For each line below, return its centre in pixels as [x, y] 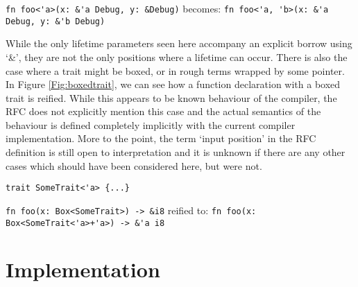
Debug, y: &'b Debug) [56, 21]
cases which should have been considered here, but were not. [134, 165]
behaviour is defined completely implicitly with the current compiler [151, 124]
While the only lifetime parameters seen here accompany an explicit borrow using [179, 43]
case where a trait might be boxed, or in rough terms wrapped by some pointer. [175, 70]
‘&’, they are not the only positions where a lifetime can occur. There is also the [177, 56]
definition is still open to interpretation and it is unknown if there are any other [176, 152]
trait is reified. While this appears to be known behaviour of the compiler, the [171, 97]
